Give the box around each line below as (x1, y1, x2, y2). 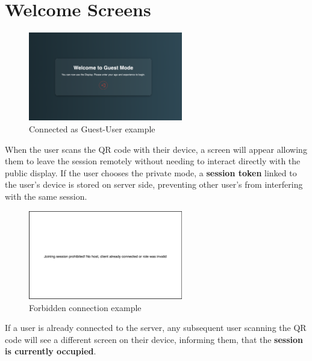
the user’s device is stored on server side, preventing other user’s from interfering (5, 178, 303, 191)
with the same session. (5, 190, 87, 202)
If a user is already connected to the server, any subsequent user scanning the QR (5, 321, 307, 334)
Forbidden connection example (29, 301, 142, 313)
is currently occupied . (5, 345, 96, 357)
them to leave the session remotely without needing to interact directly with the (5, 155, 301, 167)
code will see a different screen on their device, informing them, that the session (5, 333, 304, 345)
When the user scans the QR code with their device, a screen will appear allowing (5, 143, 307, 155)
